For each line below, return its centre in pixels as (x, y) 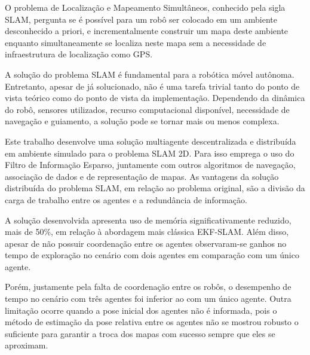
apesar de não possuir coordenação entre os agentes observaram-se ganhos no (146, 243)
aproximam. (27, 345)
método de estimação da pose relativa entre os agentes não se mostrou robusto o (152, 322)
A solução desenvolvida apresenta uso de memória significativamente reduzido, (148, 220)
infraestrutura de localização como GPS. (79, 54)
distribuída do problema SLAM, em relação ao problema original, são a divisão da (155, 188)
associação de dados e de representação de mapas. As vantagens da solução (142, 176)
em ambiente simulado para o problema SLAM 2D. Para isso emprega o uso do (150, 153)
